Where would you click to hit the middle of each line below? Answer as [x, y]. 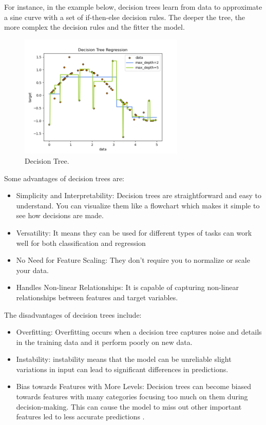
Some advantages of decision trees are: [64, 178]
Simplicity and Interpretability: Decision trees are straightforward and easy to [139, 195]
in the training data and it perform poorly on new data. [104, 342]
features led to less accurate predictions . [80, 417]
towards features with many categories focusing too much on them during [132, 397]
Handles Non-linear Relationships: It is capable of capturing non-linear [127, 287]
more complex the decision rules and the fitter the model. [94, 27]
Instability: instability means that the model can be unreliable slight [124, 359]
